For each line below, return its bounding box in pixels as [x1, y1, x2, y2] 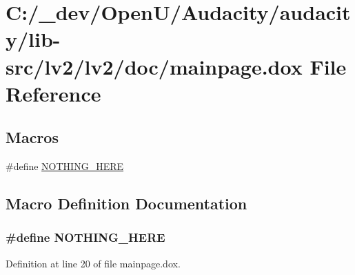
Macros [6, 126, 59, 148]
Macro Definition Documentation [6, 193, 247, 214]
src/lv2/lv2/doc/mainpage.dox [6, 52, 303, 80]
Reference [6, 79, 101, 107]
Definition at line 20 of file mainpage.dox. [6, 256, 181, 270]
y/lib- [6, 25, 61, 53]
